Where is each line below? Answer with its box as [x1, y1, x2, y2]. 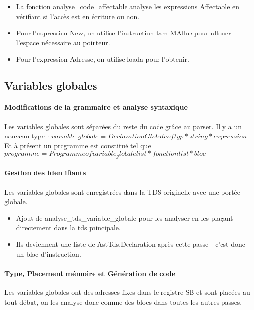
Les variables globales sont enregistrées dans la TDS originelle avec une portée [4, 186, 241, 197]
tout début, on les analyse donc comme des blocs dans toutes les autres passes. [4, 296, 242, 307]
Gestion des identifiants [4, 168, 86, 178]
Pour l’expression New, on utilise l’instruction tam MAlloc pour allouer [16, 28, 231, 38]
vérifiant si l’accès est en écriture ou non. [16, 11, 140, 21]
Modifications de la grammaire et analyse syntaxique [4, 102, 188, 112]
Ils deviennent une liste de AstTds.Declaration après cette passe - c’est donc [16, 239, 245, 249]
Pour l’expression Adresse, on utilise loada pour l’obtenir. [16, 54, 189, 64]
